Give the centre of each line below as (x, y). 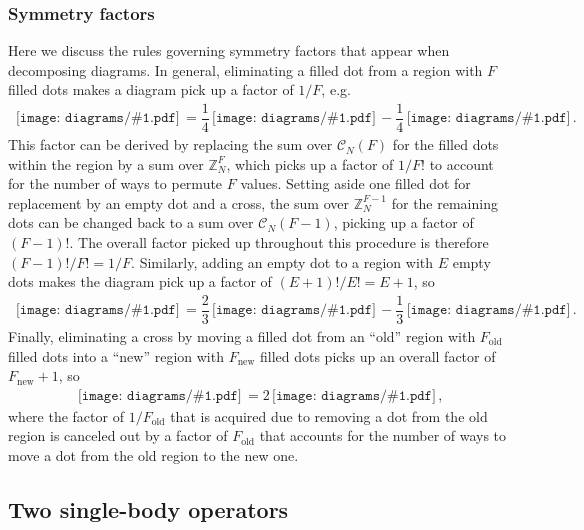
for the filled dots (445, 144)
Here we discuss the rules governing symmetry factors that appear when (229, 50)
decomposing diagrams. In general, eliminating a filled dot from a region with (245, 69)
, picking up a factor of (403, 222)
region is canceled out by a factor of (118, 435)
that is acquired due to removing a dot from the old (329, 415)
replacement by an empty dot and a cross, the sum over (178, 202)
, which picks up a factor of (310, 163)
